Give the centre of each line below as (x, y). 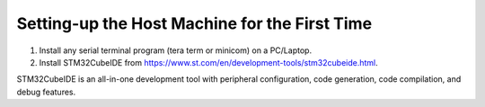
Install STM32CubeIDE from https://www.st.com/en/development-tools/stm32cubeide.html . (209, 62)
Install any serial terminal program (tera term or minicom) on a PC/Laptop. (176, 50)
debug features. (46, 92)
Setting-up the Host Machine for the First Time (194, 23)
